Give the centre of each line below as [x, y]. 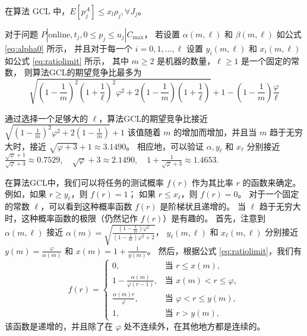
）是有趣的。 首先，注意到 [214, 218]
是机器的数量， [186, 60]
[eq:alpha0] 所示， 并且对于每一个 [69, 48]
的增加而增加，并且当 [215, 132]
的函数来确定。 [272, 182]
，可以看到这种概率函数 [86, 206]
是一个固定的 [266, 60]
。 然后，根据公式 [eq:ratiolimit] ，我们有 [224, 250]
